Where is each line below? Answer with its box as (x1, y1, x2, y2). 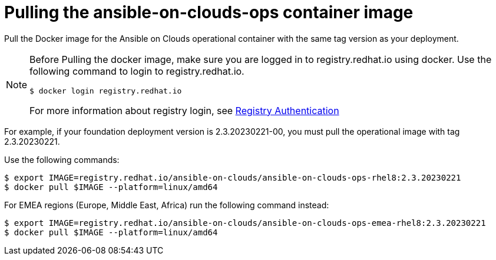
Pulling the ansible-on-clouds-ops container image (4, 2, 414, 22)
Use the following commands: (4, 154, 120, 165)
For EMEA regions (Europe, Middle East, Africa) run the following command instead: (4, 199, 329, 210)
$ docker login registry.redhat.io (29, 86, 182, 95)
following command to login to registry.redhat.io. (29, 65, 244, 77)
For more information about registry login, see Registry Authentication (29, 104, 339, 116)
